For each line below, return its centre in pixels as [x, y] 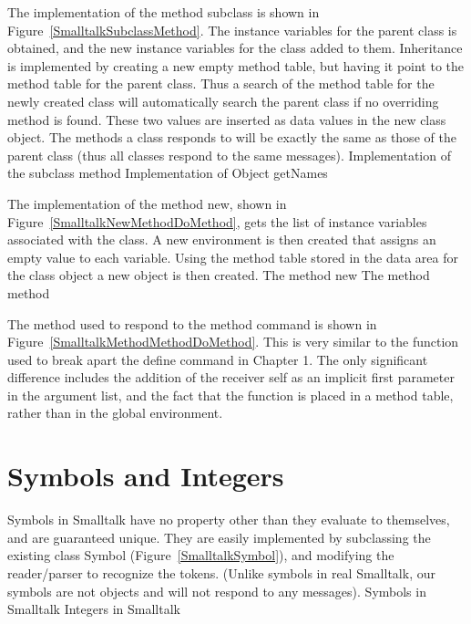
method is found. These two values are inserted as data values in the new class [227, 119]
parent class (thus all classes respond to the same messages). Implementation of [229, 155]
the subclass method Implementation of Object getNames [168, 173]
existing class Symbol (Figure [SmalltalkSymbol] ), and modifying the [201, 555]
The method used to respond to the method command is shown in [192, 323]
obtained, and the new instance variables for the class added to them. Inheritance [235, 48]
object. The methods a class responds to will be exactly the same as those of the [232, 137]
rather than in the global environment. [115, 413]
